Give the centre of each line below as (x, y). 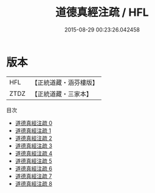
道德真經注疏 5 (34, 161)
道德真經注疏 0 (34, 123)
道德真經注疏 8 (34, 183)
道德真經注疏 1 (33, 130)
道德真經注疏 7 (33, 176)
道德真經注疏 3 (34, 146)
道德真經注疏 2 (34, 138)
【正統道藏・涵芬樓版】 (65, 83)
